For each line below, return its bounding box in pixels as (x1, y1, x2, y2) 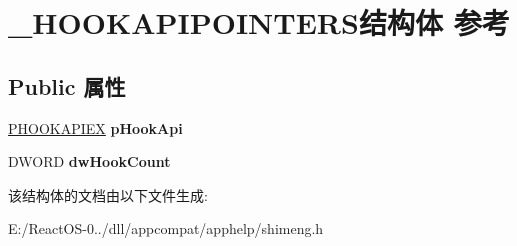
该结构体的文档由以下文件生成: (8, 184, 208, 205)
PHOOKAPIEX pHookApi (8, 117, 183, 138)
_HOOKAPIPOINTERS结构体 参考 (8, 2, 510, 43)
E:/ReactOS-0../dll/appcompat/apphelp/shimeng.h (8, 218, 324, 239)
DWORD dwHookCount (8, 151, 171, 172)
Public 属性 (8, 70, 126, 101)
